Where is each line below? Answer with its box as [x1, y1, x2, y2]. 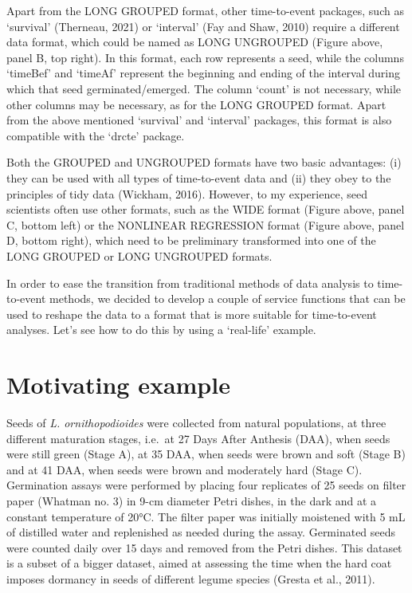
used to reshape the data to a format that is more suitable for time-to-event [6, 305, 377, 322]
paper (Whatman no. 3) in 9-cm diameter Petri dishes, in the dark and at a [6, 492, 377, 509]
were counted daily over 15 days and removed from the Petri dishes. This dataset [6, 539, 402, 556]
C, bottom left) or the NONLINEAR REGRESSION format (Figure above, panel [6, 216, 405, 233]
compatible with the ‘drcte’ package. [6, 127, 185, 143]
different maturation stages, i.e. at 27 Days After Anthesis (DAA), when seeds [6, 430, 390, 446]
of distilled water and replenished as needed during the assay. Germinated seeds [6, 524, 396, 540]
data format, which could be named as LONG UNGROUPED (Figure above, [6, 33, 383, 50]
